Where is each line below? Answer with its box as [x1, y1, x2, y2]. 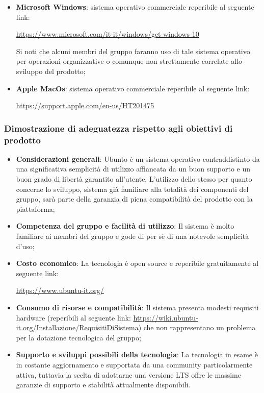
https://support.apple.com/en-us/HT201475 [16, 100, 154, 111]
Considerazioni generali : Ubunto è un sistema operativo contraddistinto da [16, 153, 260, 164]
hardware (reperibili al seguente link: [16, 312, 131, 323]
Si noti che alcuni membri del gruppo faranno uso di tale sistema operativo [16, 45, 250, 56]
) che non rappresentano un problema [138, 322, 256, 333]
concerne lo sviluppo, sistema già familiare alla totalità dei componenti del [16, 183, 249, 194]
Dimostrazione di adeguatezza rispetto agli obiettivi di [4, 121, 233, 134]
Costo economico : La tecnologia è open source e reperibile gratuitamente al [16, 258, 259, 268]
